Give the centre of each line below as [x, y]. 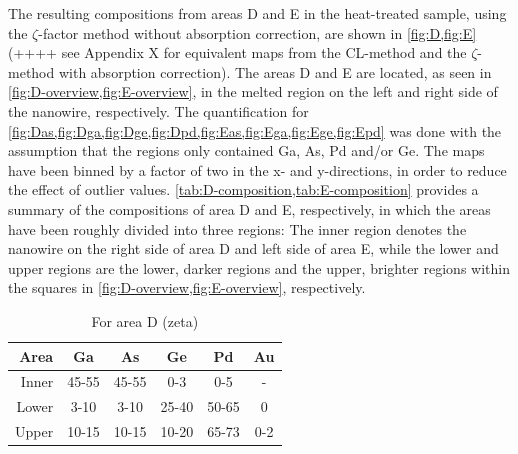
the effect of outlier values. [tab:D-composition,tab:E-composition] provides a [243, 189]
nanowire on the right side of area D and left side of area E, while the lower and [253, 248]
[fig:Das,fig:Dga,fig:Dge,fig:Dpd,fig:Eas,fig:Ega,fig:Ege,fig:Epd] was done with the [255, 130]
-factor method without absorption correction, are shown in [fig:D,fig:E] [257, 32]
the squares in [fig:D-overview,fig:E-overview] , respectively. [187, 287]
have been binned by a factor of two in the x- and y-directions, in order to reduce [257, 169]
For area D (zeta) [145, 320]
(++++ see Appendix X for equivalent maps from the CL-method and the [237, 52]
